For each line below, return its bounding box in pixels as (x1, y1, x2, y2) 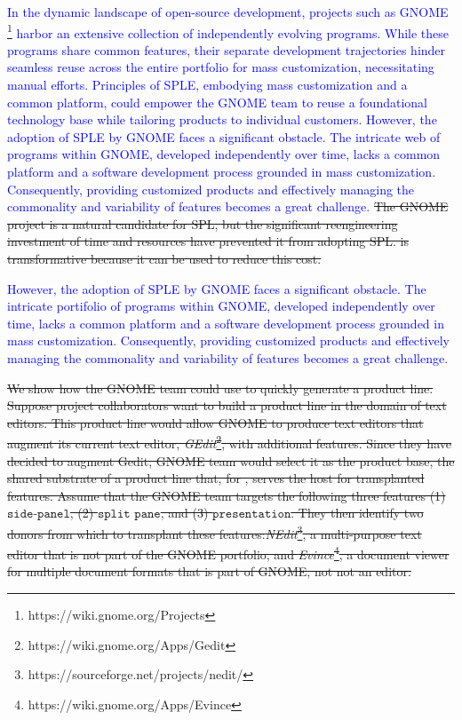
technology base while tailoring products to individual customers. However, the (7, 110, 437, 129)
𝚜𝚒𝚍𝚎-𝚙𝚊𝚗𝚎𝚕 (7, 508, 70, 521)
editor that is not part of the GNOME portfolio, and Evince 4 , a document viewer (7, 542, 450, 563)
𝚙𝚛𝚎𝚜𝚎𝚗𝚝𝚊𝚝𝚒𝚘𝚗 (212, 508, 291, 521)
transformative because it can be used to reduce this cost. (7, 249, 322, 267)
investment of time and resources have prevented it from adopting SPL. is (7, 232, 409, 250)
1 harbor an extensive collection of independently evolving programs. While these (7, 20, 450, 42)
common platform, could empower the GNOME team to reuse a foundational (7, 92, 427, 111)
